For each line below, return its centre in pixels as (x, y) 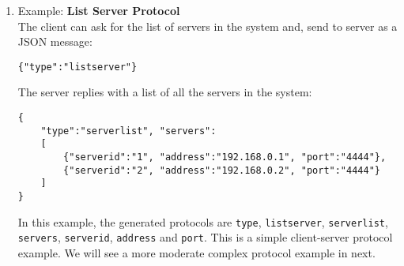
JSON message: (55, 41)
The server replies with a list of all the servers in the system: (165, 92)
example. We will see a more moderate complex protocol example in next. (196, 252)
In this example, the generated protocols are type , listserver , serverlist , (203, 221)
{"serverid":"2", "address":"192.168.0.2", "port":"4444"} (222, 170)
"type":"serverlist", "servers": (128, 131)
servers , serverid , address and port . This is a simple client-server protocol (205, 237)
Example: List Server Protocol (99, 10)
